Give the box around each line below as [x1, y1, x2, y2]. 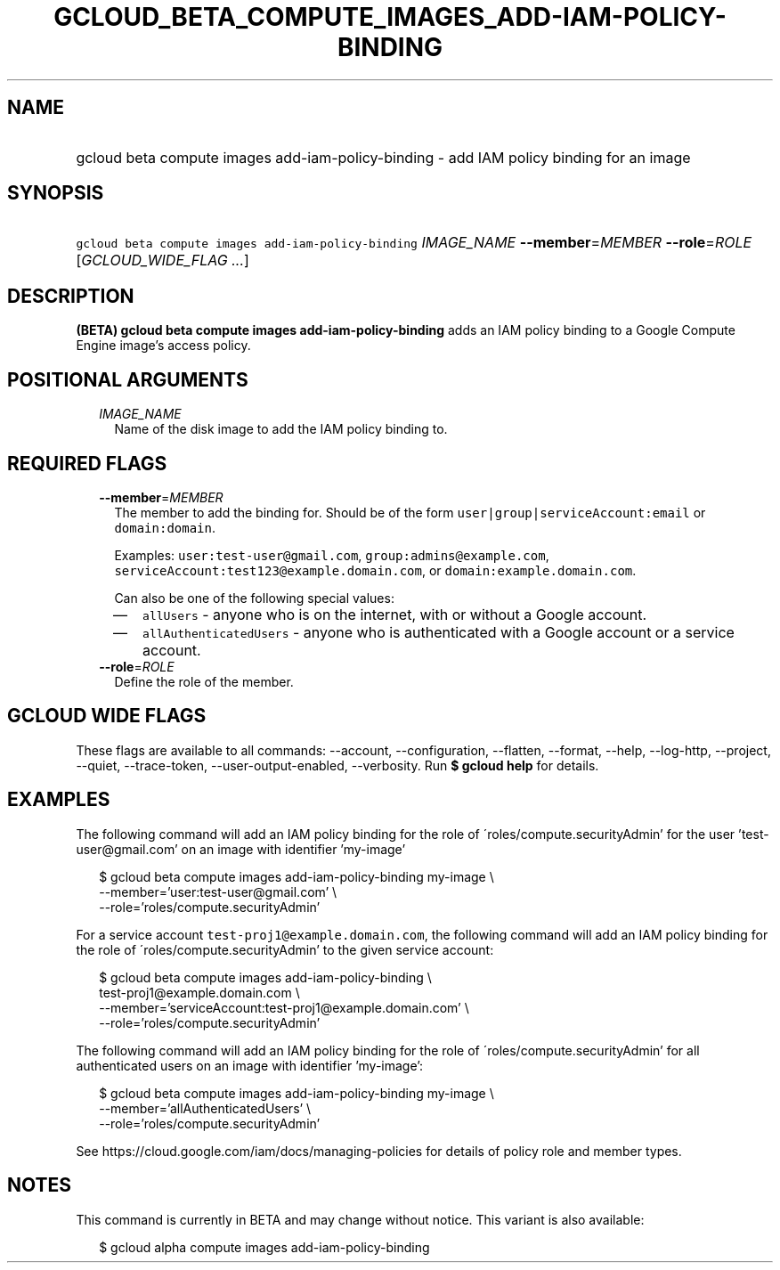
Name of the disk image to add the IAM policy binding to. [114, 421, 448, 437]
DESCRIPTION [7, 284, 134, 307]
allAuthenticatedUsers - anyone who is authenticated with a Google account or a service [142, 623, 735, 641]
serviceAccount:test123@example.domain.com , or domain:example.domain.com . [114, 562, 637, 578]
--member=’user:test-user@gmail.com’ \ [99, 883, 337, 900]
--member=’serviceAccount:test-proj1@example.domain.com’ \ [99, 999, 469, 1015]
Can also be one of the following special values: [114, 590, 394, 606]
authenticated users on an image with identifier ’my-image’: [76, 1057, 424, 1073]
